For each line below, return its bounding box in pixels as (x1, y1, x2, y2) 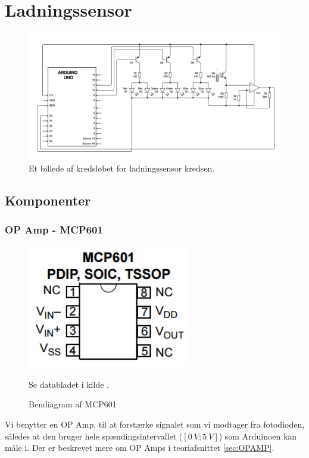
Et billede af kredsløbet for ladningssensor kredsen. (29, 161, 215, 174)
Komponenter (5, 191, 91, 209)
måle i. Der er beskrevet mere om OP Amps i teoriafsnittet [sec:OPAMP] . (5, 441, 274, 454)
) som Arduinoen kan (219, 429, 297, 442)
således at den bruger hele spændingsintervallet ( (5, 429, 183, 442)
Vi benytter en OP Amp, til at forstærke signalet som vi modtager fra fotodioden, (5, 418, 305, 430)
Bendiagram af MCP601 (29, 398, 117, 410)
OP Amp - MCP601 (5, 222, 103, 236)
